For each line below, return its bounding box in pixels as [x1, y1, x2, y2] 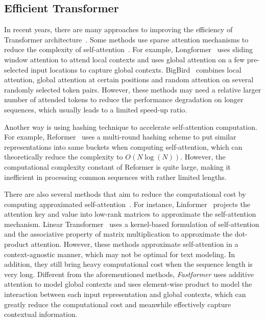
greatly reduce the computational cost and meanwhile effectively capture [4, 299, 231, 309]
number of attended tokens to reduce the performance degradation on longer [4, 94, 244, 105]
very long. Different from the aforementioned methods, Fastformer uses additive [4, 268, 254, 279]
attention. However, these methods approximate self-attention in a [31, 239, 238, 249]
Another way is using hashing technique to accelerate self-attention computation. [4, 121, 257, 132]
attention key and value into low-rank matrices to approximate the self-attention [4, 209, 256, 219]
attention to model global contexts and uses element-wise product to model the [4, 279, 252, 289]
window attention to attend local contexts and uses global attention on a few [4, 54, 245, 64]
